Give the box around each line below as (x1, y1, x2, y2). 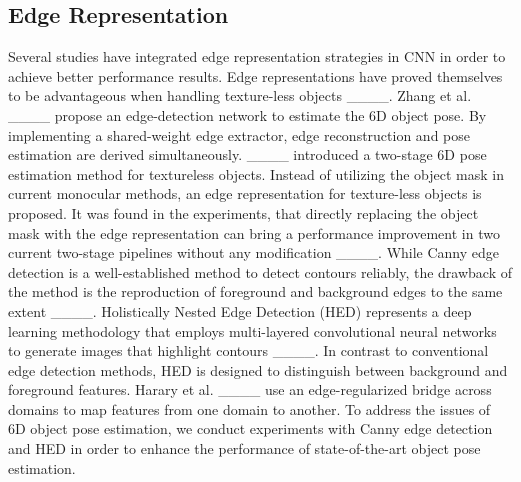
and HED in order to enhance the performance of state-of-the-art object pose (8, 438, 481, 459)
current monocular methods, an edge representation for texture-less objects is (8, 183, 482, 204)
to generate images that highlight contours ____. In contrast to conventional (8, 340, 489, 361)
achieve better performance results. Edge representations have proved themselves (8, 65, 503, 86)
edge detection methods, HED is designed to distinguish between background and (8, 359, 508, 380)
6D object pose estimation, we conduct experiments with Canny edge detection (8, 418, 493, 439)
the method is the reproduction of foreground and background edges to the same (8, 281, 503, 302)
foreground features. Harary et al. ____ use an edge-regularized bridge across (8, 379, 492, 400)
